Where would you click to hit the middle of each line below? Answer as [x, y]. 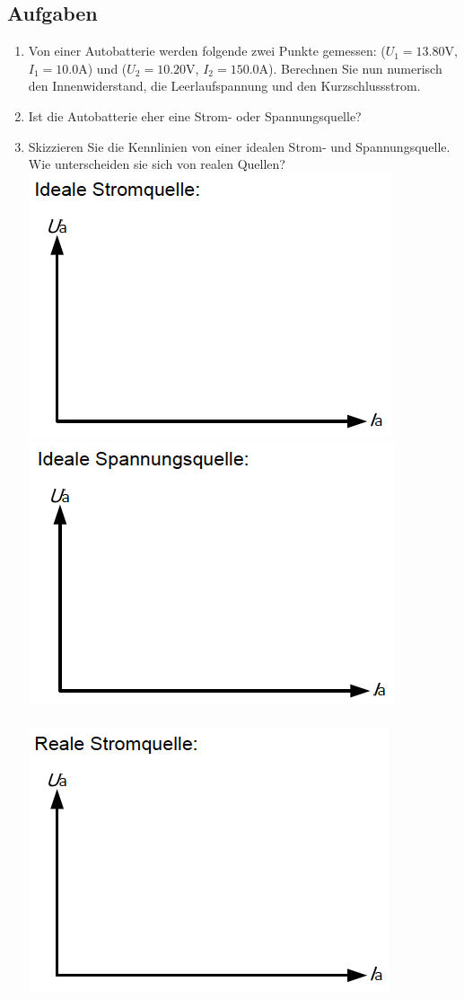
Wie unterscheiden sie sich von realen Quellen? [157, 164]
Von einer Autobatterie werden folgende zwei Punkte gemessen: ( [207, 51]
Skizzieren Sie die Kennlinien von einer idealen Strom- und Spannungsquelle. [239, 146]
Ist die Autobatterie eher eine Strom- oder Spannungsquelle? [195, 115]
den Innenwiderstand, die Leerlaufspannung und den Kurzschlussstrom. [224, 86]
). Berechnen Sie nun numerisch [355, 68]
